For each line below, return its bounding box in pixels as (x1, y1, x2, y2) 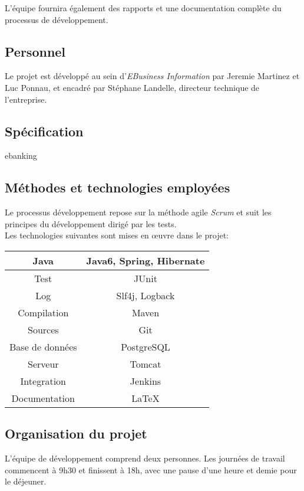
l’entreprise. (5, 93, 47, 105)
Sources (28, 322, 59, 336)
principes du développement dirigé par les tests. (5, 217, 177, 230)
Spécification (5, 122, 84, 140)
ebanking (5, 149, 37, 162)
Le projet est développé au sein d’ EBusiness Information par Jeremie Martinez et (5, 70, 300, 82)
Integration (20, 374, 66, 388)
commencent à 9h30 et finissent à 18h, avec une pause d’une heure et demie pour (5, 463, 297, 476)
